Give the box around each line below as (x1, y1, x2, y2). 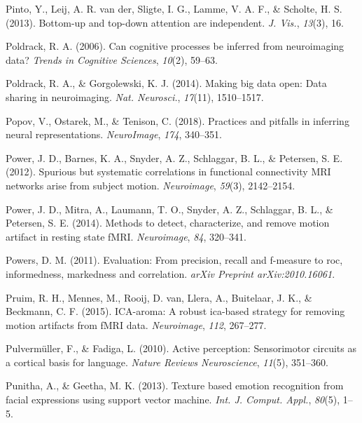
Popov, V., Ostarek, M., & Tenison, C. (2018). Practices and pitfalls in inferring (6, 113, 349, 128)
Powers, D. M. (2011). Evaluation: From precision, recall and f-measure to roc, (6, 253, 343, 267)
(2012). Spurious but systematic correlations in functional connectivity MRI (6, 164, 331, 179)
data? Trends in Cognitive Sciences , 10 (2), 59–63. (6, 52, 218, 67)
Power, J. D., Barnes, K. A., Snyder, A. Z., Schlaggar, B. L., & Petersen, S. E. (6, 150, 343, 165)
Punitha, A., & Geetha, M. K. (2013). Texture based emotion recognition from (6, 378, 344, 393)
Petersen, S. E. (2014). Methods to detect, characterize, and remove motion (6, 215, 330, 230)
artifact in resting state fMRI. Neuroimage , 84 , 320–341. (6, 229, 246, 243)
